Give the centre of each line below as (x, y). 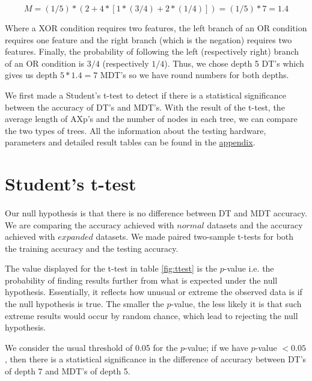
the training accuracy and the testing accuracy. (92, 248)
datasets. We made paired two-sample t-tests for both (195, 236)
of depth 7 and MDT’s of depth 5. (68, 371)
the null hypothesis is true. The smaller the (84, 304)
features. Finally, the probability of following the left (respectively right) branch (152, 51)
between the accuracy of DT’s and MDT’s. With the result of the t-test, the (145, 107)
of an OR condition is (45, 63)
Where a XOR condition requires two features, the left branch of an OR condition (156, 28)
